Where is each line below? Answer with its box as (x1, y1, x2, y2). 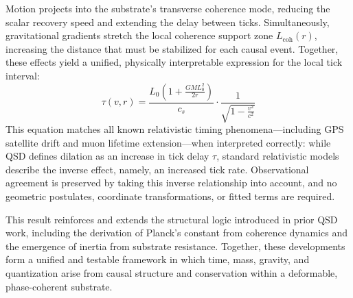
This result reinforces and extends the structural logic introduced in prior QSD (5, 212, 338, 226)
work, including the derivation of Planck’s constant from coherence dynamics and (5, 225, 348, 240)
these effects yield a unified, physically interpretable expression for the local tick (5, 55, 343, 69)
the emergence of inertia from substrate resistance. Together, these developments (5, 238, 345, 253)
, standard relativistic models (216, 149, 339, 163)
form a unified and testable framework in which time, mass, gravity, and (5, 252, 310, 266)
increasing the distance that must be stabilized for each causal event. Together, (5, 41, 339, 55)
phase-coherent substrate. (5, 279, 113, 293)
